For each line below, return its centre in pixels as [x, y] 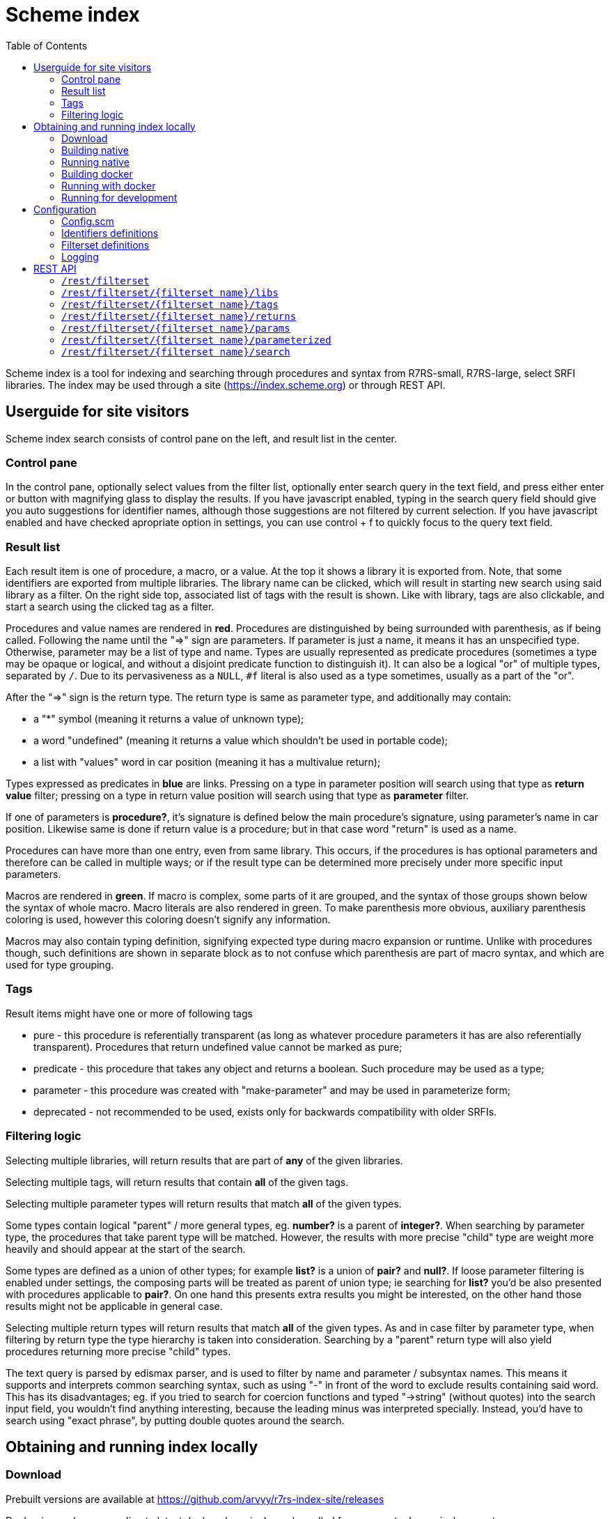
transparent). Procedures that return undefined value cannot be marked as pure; [218, 1047]
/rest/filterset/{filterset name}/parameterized [196, 340]
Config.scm [88, 221]
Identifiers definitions [110, 233]
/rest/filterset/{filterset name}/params [176, 328]
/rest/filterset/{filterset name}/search [176, 352]
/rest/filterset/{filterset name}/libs [170, 292]
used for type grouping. [60, 965]
